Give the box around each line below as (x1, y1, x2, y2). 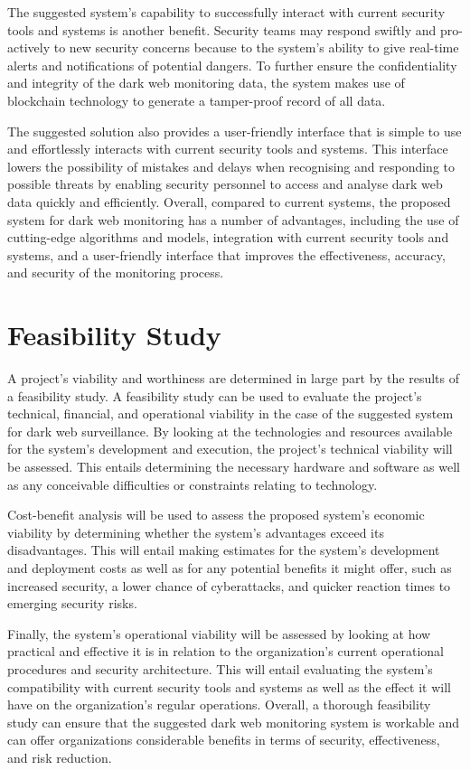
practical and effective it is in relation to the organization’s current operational (7, 642, 445, 661)
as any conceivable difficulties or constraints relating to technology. (7, 474, 378, 493)
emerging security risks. (7, 594, 137, 613)
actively (7, 38, 51, 57)
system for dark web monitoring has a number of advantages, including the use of (7, 210, 459, 229)
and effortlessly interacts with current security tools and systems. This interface (7, 139, 448, 158)
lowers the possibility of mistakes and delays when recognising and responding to (7, 156, 456, 175)
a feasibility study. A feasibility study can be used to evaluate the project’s (7, 386, 422, 405)
